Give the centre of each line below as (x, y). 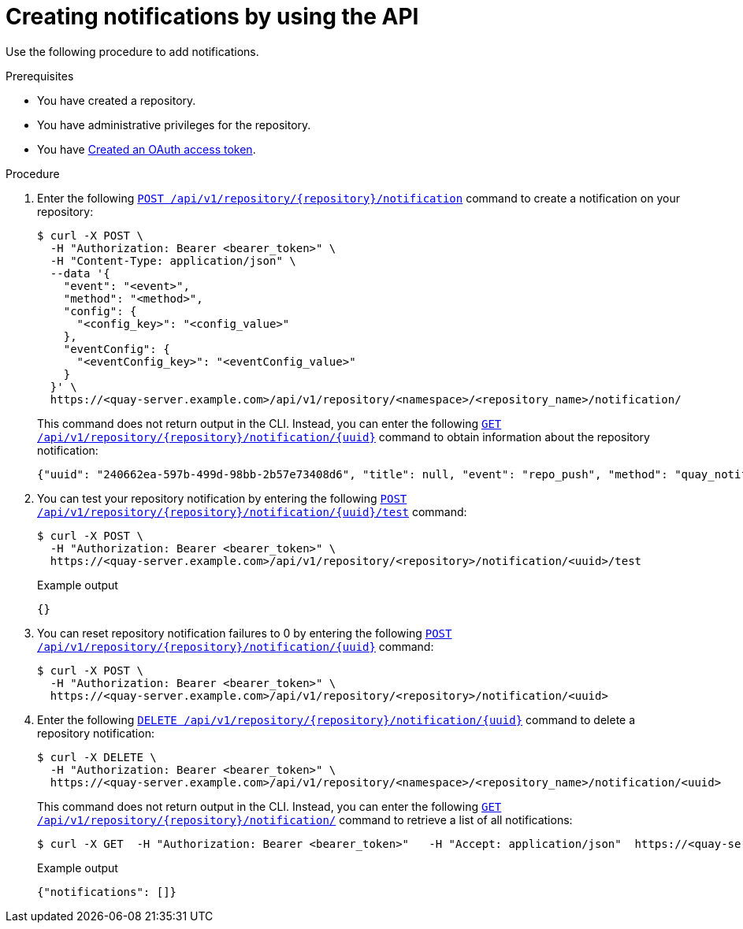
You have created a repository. (117, 100)
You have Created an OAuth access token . (147, 149)
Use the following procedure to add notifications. (132, 51)
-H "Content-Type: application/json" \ (173, 260)
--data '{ (80, 273)
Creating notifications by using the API (212, 17)
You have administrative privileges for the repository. (174, 124)
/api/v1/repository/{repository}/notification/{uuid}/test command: (252, 511)
